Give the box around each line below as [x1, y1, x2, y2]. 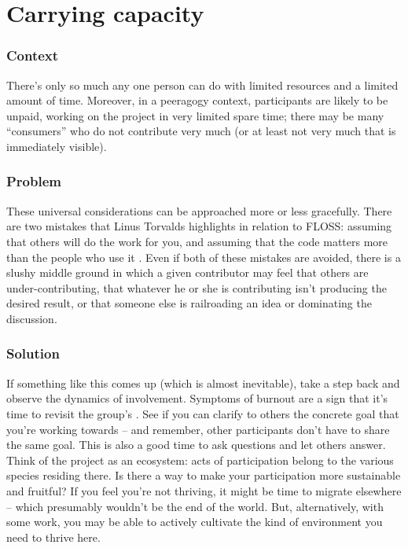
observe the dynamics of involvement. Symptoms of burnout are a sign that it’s [6, 390, 388, 406]
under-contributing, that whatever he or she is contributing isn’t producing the [6, 279, 387, 296]
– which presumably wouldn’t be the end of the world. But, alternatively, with [6, 498, 384, 514]
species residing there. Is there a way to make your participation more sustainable [6, 467, 401, 484]
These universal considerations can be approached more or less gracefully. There [6, 202, 392, 219]
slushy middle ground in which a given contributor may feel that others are [6, 264, 369, 281]
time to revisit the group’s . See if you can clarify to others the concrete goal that [6, 405, 399, 421]
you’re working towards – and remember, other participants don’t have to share [6, 421, 390, 437]
